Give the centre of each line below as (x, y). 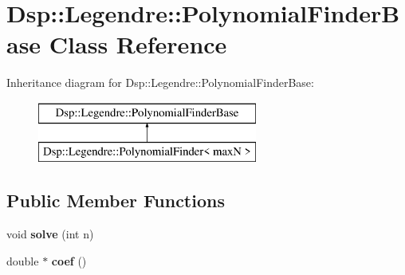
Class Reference (138, 44)
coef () (69, 260)
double (23, 260)
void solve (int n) (50, 234)
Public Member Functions (116, 200)
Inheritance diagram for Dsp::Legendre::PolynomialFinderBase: (160, 82)
